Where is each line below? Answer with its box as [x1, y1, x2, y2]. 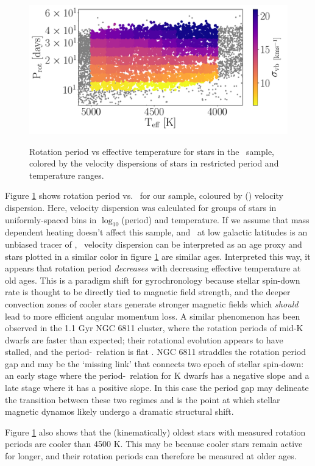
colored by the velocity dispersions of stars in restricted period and [29, 157, 279, 170]
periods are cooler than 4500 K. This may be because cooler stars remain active [5, 437, 303, 450]
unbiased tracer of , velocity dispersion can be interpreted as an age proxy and [5, 237, 302, 250]
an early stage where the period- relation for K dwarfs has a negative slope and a [5, 369, 310, 382]
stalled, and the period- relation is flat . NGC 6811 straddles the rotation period [5, 345, 306, 358]
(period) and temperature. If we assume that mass [121, 213, 310, 226]
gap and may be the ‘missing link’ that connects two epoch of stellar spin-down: [5, 357, 304, 370]
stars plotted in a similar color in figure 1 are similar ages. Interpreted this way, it [5, 249, 311, 262]
